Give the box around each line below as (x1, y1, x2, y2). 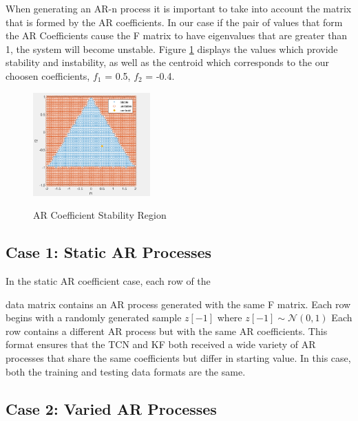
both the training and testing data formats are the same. (6, 364, 246, 378)
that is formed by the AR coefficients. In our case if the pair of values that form (6, 14, 343, 29)
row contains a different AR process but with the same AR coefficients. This (6, 323, 328, 338)
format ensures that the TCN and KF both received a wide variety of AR (6, 337, 316, 352)
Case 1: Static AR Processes (6, 241, 212, 263)
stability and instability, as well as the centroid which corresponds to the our (6, 55, 330, 69)
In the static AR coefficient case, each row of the (6, 274, 211, 288)
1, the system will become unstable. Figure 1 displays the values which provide (6, 41, 338, 56)
